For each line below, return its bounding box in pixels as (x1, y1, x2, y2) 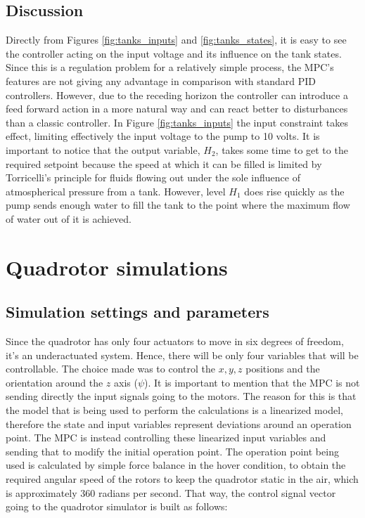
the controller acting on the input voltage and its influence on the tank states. (6, 46, 342, 60)
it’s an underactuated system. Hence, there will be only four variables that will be (6, 347, 359, 362)
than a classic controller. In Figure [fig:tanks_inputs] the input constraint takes (6, 115, 348, 129)
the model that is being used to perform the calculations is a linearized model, (6, 403, 343, 417)
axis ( (114, 375, 138, 389)
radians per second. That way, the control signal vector (98, 485, 336, 500)
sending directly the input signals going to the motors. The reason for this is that (6, 389, 357, 403)
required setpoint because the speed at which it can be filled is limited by (6, 156, 322, 171)
